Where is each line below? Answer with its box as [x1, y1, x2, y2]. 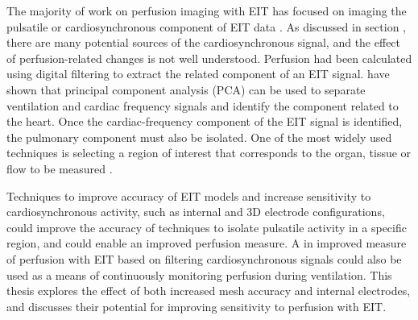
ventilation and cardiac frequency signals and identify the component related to [6, 97, 399, 114]
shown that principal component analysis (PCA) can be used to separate [6, 81, 366, 98]
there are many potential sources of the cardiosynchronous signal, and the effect [6, 34, 401, 51]
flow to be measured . [6, 160, 113, 177]
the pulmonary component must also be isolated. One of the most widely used [6, 128, 392, 145]
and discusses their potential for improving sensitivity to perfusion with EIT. [6, 297, 387, 314]
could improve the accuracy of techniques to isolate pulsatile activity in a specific [6, 218, 407, 235]
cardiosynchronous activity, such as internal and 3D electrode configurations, [6, 203, 385, 220]
